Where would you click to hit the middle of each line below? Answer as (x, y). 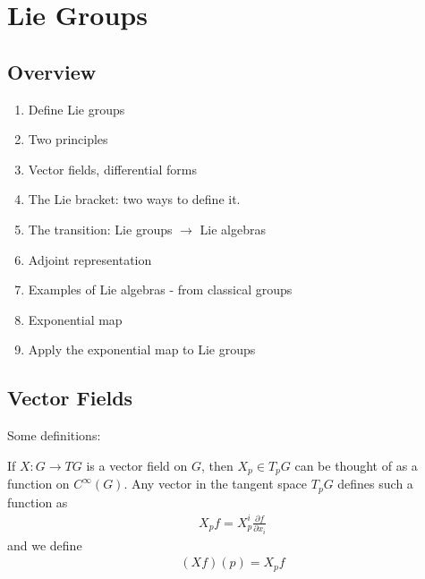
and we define (45, 545)
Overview (52, 71)
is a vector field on (137, 465)
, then (217, 465)
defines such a (375, 484)
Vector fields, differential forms (112, 169)
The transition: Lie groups (100, 229)
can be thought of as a (356, 465)
